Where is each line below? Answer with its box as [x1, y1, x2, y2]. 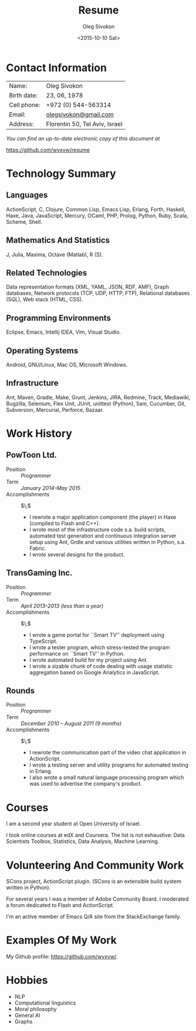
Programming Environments [6, 313, 111, 323]
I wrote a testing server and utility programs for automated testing [29, 761, 189, 768]
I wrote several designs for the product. [29, 550, 125, 558]
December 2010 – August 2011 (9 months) [21, 720, 122, 727]
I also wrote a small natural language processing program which [29, 774, 184, 781]
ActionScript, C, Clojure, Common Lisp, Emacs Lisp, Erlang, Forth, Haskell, [6, 206, 186, 213]
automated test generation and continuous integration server [29, 532, 177, 539]
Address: [9, 120, 34, 128]
